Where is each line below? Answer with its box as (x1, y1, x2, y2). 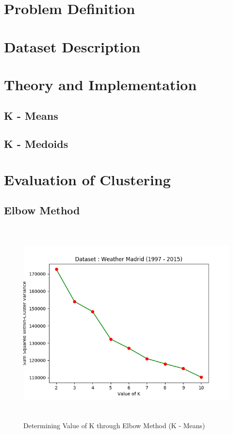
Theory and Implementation (4, 74, 197, 94)
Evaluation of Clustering (4, 169, 171, 189)
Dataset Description (4, 36, 141, 56)
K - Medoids (4, 136, 68, 151)
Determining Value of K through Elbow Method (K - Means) (23, 420, 205, 430)
